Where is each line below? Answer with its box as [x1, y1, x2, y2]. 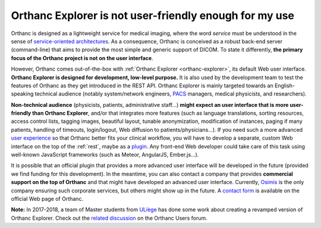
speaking [11, 90, 34, 97]
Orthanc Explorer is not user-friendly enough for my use [11, 9, 294, 22]
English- [274, 82, 295, 89]
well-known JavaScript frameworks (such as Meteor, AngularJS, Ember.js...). [11, 151, 199, 159]
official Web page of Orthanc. [11, 195, 83, 202]
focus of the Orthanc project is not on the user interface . [11, 54, 154, 62]
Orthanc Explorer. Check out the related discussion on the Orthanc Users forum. [11, 214, 207, 221]
